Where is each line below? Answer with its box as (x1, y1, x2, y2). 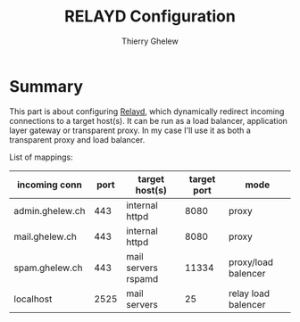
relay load (228, 287, 271, 300)
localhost (13, 293, 53, 305)
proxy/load (228, 256, 274, 268)
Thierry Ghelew (121, 36, 179, 46)
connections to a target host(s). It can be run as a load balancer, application (9, 115, 288, 126)
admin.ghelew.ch (13, 204, 86, 217)
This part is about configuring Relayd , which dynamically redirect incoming (9, 105, 285, 117)
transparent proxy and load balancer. (9, 134, 146, 144)
